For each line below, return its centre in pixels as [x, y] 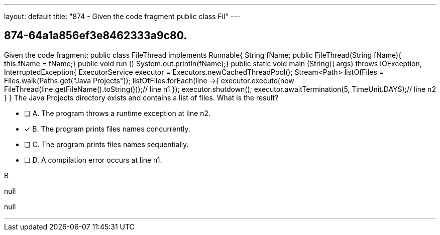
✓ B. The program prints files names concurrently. [107, 129]
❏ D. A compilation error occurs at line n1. [93, 160]
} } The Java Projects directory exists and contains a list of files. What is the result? [141, 97]
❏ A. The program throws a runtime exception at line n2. [118, 113]
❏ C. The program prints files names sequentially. [106, 144]
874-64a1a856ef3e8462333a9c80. [96, 36]
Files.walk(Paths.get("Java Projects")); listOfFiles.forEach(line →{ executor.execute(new [149, 80]
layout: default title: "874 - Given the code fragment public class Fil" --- [122, 16]
